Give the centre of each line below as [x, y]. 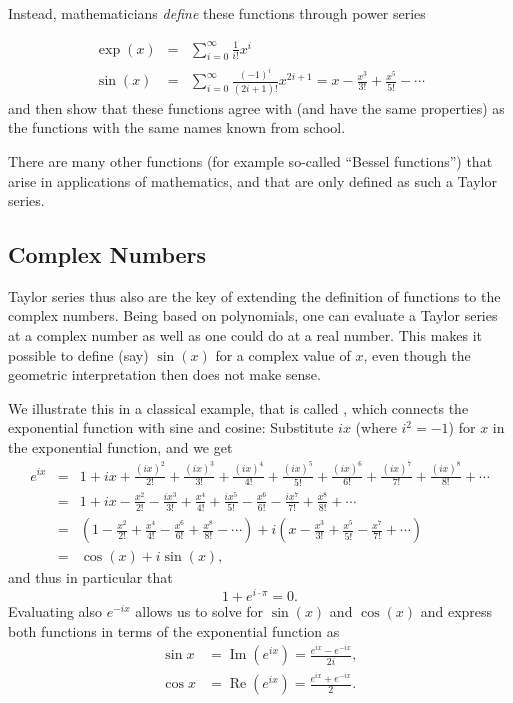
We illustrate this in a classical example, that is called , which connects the [238, 407]
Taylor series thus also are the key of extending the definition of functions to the [254, 295]
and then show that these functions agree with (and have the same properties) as [256, 107]
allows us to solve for [199, 611]
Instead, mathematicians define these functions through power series [217, 13]
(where [376, 427]
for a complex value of [283, 354]
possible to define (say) [78, 354]
